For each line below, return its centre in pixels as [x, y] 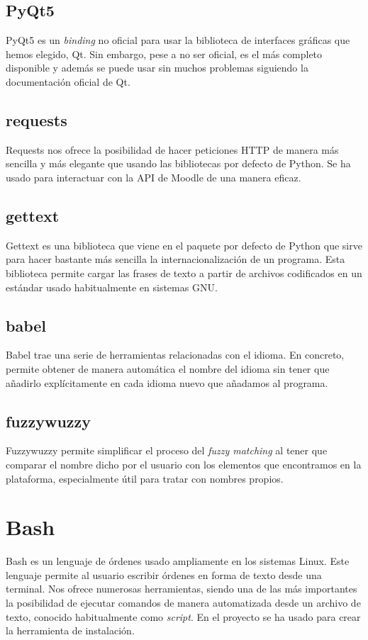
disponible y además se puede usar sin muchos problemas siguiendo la [157, 68]
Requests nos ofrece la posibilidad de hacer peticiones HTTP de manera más [172, 149]
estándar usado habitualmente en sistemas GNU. [112, 287]
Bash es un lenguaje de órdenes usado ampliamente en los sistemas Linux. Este [178, 561]
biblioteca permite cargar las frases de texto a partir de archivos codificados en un [184, 273]
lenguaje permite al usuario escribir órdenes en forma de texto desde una [164, 574]
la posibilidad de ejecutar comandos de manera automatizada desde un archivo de [183, 603]
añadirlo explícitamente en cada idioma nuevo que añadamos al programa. [167, 382]
